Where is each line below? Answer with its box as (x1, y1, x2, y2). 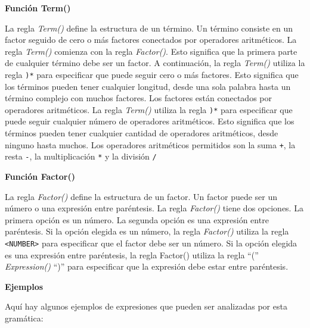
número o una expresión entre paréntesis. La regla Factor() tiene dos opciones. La (5, 202, 303, 214)
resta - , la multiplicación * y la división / (5, 150, 157, 163)
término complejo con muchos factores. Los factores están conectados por (5, 92, 272, 104)
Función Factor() (5, 170, 75, 182)
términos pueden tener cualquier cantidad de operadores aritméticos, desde (5, 127, 278, 139)
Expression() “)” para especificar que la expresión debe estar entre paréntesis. (5, 260, 289, 273)
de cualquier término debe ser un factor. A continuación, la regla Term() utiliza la (5, 57, 305, 69)
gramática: (5, 311, 44, 324)
